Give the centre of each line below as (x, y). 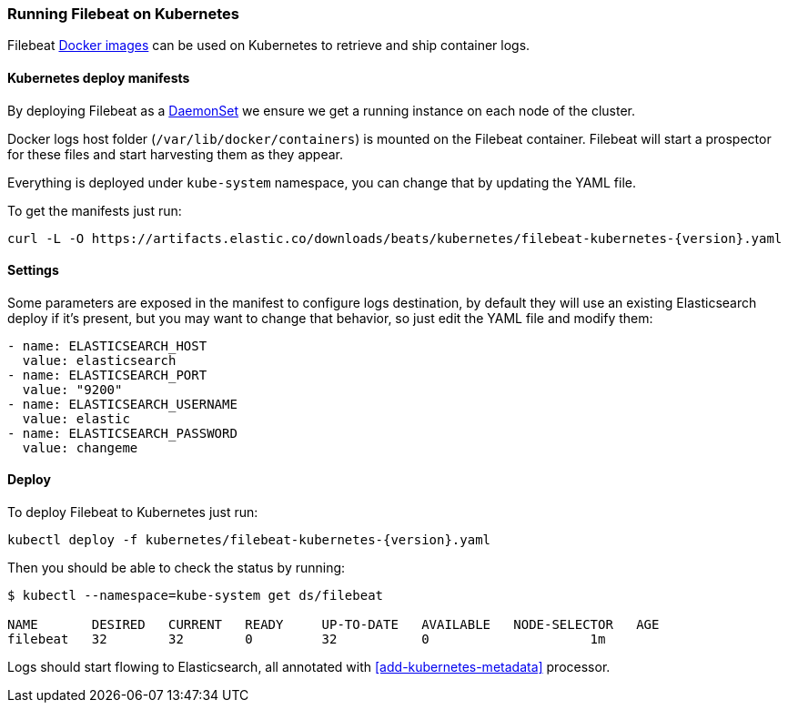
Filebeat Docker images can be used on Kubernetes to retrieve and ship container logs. (269, 46)
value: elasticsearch (99, 360)
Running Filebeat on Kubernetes (123, 14)
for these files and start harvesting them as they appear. (175, 154)
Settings (33, 270)
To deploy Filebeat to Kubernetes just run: (133, 512)
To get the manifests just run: (95, 210)
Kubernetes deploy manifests (99, 77)
